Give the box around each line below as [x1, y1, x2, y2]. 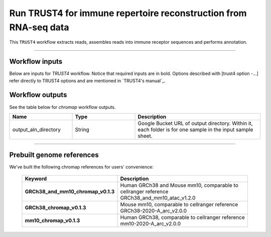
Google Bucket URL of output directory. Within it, [138, 120, 253, 127]
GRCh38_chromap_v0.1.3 [25, 204, 86, 211]
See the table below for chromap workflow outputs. [9, 104, 116, 110]
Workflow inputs [9, 57, 63, 66]
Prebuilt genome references [9, 151, 99, 160]
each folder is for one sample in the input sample [138, 126, 253, 133]
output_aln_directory [12, 126, 61, 133]
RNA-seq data [9, 22, 69, 33]
